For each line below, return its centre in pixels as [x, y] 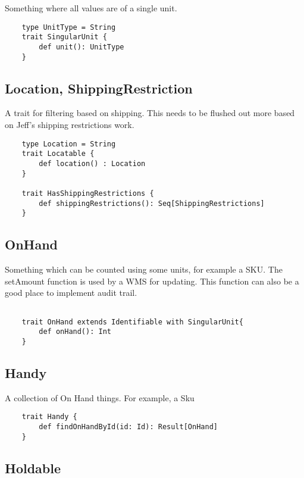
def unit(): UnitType [82, 47]
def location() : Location [92, 163]
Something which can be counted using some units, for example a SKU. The [144, 269]
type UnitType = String [69, 27]
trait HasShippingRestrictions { [88, 193]
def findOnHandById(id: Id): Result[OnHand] [128, 427]
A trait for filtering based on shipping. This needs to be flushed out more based [150, 113]
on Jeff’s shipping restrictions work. [70, 125]
